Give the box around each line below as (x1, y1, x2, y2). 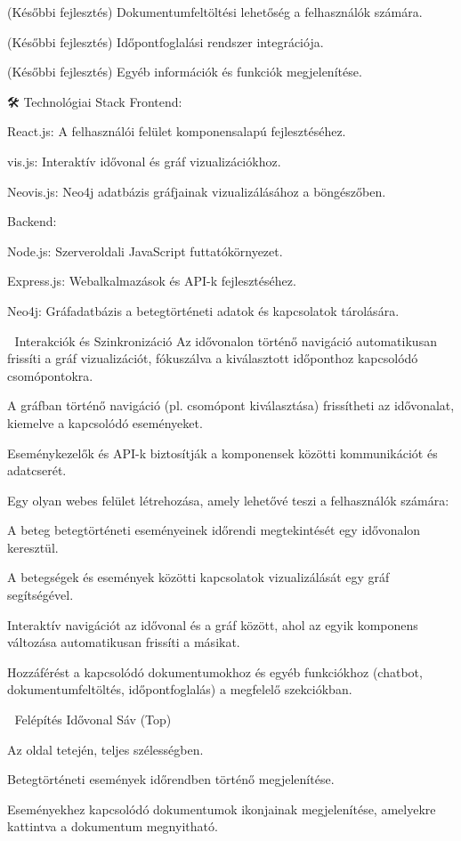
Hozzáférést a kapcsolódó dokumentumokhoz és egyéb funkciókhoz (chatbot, (7, 662, 423, 681)
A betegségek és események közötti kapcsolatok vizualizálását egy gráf (7, 568, 390, 586)
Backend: (7, 212, 57, 230)
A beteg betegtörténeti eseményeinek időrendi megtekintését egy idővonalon (7, 521, 421, 539)
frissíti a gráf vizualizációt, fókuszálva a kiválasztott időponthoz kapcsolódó (7, 349, 418, 368)
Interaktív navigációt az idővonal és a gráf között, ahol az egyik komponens (7, 615, 418, 634)
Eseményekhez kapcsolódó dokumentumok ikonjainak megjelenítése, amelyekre (7, 799, 436, 818)
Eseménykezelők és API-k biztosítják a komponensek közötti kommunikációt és (7, 443, 438, 462)
